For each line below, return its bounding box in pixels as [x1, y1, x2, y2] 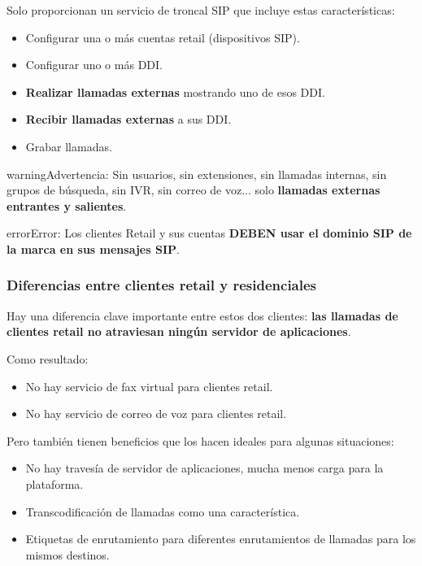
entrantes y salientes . [7, 197, 127, 214]
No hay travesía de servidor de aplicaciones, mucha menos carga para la [25, 459, 384, 477]
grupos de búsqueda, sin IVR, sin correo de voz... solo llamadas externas [7, 181, 381, 198]
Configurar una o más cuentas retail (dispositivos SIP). [25, 28, 300, 46]
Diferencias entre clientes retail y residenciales [7, 275, 317, 295]
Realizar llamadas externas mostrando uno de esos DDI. [25, 83, 325, 100]
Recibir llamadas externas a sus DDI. [25, 111, 232, 128]
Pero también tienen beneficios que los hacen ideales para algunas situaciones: [7, 432, 394, 449]
